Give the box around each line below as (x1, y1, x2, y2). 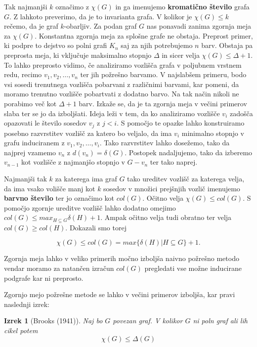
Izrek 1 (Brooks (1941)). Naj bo (4, 315, 103, 326)
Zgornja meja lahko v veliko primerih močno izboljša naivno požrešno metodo (4, 253, 239, 263)
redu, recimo (4, 69, 42, 80)
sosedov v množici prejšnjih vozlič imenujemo (103, 183, 240, 193)
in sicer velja (162, 49, 200, 60)
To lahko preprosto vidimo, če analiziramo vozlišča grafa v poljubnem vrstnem (4, 59, 242, 70)
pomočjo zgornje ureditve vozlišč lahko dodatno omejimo (4, 202, 176, 213)
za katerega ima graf (55, 173, 117, 183)
